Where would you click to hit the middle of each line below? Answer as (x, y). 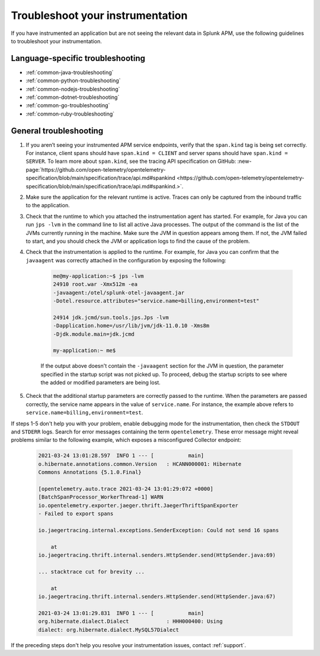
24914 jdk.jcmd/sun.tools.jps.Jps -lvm (111, 317)
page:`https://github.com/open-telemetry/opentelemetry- (96, 169)
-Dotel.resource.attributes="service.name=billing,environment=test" (156, 301)
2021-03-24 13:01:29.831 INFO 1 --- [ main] (121, 613)
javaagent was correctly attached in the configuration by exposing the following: (126, 260)
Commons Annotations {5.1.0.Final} (90, 472)
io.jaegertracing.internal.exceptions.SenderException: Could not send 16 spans (159, 530)
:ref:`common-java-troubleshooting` (70, 72)
